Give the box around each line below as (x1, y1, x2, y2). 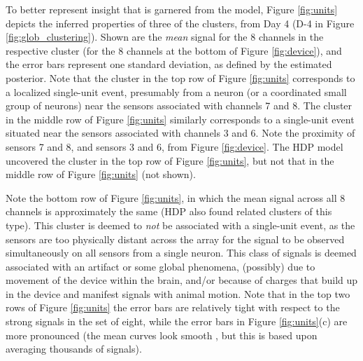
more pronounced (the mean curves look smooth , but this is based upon (6, 327, 318, 342)
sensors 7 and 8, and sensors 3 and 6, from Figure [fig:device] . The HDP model (6, 139, 343, 154)
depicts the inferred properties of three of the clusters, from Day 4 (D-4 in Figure (6, 15, 355, 30)
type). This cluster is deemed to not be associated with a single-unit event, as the (6, 217, 355, 232)
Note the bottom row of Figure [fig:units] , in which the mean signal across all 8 (6, 190, 346, 205)
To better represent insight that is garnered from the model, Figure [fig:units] (6, 2, 338, 16)
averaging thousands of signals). (6, 341, 142, 356)
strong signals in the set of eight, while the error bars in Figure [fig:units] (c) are (6, 314, 348, 329)
